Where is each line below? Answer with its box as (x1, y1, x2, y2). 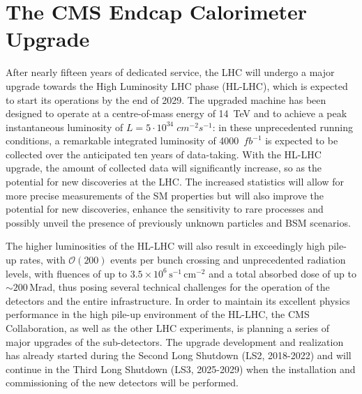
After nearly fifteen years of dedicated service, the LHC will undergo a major (6, 65, 335, 79)
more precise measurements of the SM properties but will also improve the (6, 188, 324, 202)
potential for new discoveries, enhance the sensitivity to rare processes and (6, 202, 324, 216)
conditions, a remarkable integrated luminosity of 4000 (6, 133, 239, 148)
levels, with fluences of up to (6, 266, 127, 280)
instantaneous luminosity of (6, 119, 123, 134)
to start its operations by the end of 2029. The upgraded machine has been (6, 92, 326, 107)
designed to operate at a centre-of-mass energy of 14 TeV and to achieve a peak (6, 106, 347, 121)
